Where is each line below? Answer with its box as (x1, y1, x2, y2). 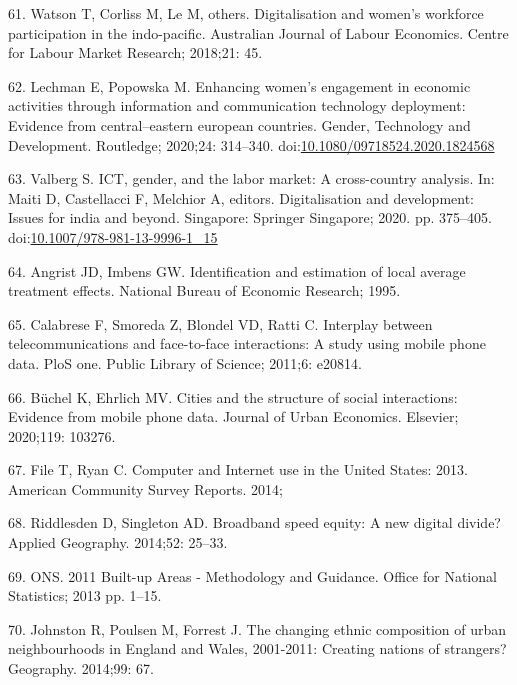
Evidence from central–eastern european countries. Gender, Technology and (8, 114, 471, 135)
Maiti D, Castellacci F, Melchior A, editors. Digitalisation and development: (8, 187, 475, 208)
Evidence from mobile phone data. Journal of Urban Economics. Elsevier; (8, 406, 459, 427)
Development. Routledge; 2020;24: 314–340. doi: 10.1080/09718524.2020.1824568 (8, 134, 495, 155)
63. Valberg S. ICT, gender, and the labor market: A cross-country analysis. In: (8, 168, 495, 189)
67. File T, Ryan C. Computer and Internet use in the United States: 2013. (8, 459, 468, 480)
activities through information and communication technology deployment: (8, 95, 466, 116)
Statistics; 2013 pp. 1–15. (8, 585, 162, 606)
